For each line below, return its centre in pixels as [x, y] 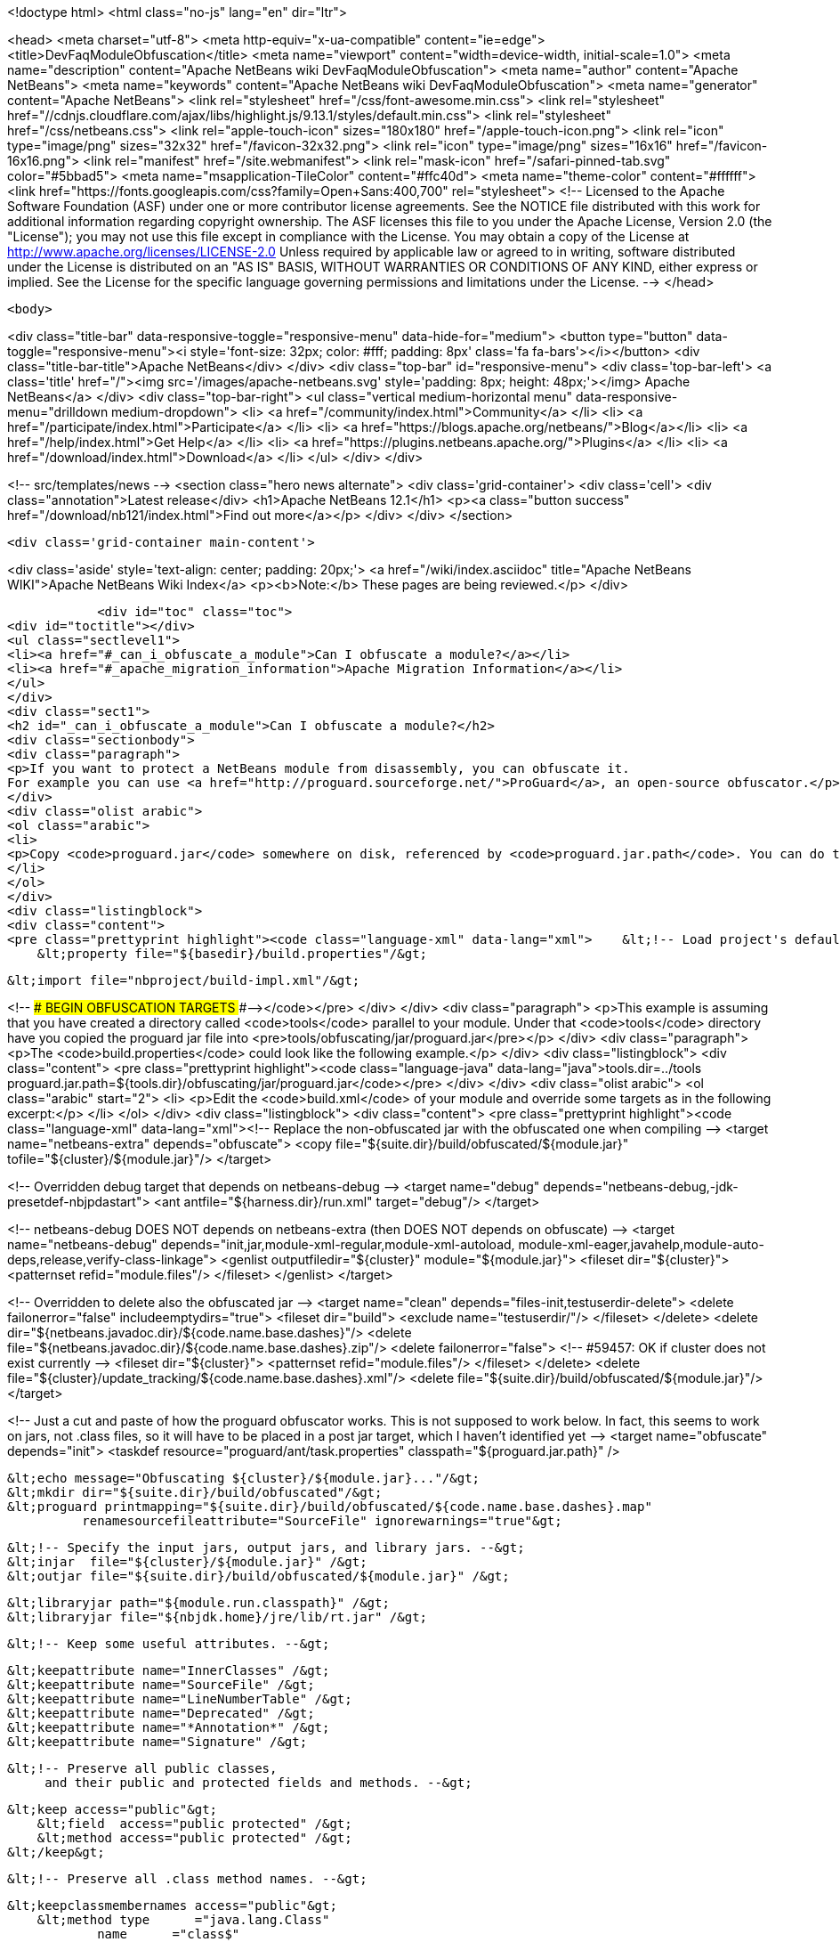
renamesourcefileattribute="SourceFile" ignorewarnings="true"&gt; [322, 1521]
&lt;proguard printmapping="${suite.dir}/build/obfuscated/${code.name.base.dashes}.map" [330, 1507]
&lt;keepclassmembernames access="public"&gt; [172, 1905]
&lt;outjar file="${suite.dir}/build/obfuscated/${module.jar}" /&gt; [258, 1576]
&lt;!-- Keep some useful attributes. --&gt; [169, 1644]
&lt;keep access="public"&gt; [113, 1809]
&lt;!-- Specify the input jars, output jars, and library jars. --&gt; [266, 1548]
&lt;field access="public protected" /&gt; [194, 1824]
